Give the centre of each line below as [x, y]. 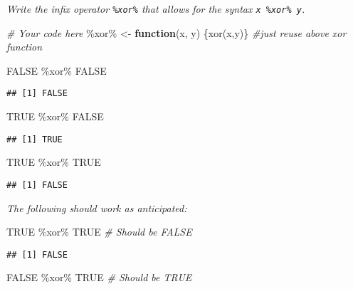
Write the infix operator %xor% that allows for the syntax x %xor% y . [156, 9]
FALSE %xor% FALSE [57, 70]
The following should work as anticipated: [97, 207]
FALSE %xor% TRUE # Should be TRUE [99, 277]
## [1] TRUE [35, 139]
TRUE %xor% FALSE [55, 116]
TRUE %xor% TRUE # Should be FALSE [99, 232]
